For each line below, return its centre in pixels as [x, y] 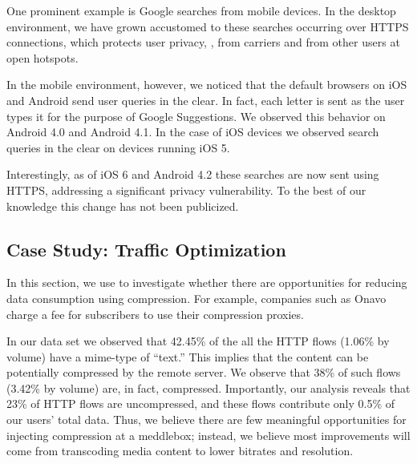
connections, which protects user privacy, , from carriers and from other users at [203, 42]
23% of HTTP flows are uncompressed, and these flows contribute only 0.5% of [201, 403]
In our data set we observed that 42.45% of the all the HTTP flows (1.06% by [198, 341]
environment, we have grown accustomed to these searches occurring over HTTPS [208, 26]
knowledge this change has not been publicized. [123, 206]
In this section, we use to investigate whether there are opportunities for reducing [207, 282]
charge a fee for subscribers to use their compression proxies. [155, 314]
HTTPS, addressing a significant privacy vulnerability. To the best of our [186, 190]
